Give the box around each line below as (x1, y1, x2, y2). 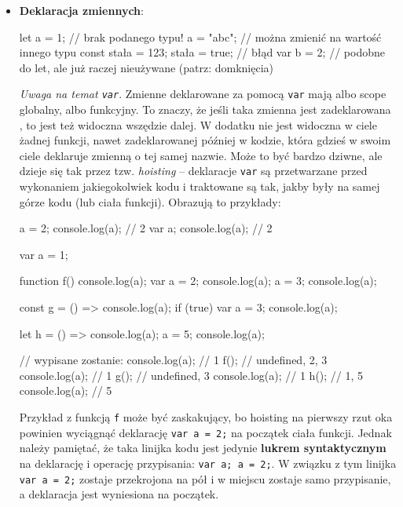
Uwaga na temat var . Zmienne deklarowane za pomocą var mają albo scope (19, 86, 387, 102)
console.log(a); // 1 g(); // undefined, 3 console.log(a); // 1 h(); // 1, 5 (19, 367, 364, 383)
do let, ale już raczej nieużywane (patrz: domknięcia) (19, 59, 274, 75)
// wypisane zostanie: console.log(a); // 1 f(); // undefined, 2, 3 (19, 352, 328, 368)
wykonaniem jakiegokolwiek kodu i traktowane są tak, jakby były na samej (19, 178, 380, 195)
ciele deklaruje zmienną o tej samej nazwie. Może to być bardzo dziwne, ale (19, 147, 383, 163)
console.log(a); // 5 (19, 382, 112, 399)
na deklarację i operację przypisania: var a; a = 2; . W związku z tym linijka (19, 454, 397, 471)
